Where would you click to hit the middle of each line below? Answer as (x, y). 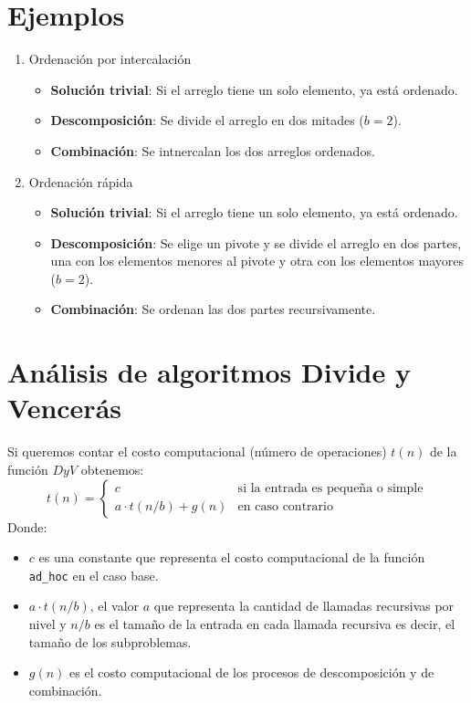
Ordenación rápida (81, 181)
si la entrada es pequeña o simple (330, 489)
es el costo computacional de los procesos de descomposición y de (252, 672)
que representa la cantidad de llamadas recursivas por (304, 606)
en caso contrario (285, 507)
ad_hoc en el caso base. (94, 575)
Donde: (27, 526)
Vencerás (64, 408)
